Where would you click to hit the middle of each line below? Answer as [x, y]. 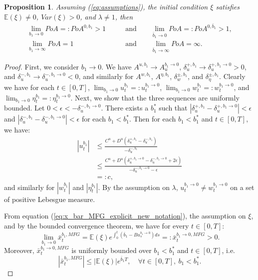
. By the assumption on [134, 187]
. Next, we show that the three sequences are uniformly [155, 97]
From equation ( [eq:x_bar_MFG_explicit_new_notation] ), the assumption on [125, 216]
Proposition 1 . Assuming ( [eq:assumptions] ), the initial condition [106, 6]
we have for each [29, 87]
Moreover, [19, 250]
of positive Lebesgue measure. [50, 199]
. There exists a [125, 108]
